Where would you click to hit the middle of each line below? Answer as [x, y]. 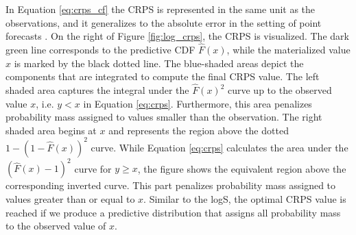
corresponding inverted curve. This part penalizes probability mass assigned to [171, 185]
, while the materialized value [288, 49]
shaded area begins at [51, 130]
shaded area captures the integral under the [97, 90]
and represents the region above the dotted [199, 130]
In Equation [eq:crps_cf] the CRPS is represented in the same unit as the [161, 9]
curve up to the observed [280, 90]
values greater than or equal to [70, 198]
